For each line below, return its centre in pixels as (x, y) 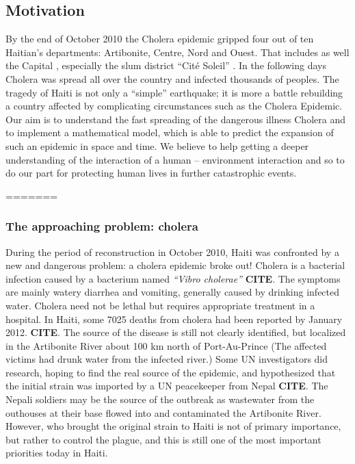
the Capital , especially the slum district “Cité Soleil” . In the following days (166, 65)
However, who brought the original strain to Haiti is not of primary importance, (173, 426)
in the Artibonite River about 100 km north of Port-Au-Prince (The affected (166, 345)
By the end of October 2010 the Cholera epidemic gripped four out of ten (160, 39)
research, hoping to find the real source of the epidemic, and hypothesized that (171, 372)
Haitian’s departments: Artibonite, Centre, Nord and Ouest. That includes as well (177, 52)
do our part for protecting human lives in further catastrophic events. (151, 173)
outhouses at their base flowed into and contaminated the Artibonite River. (163, 412)
